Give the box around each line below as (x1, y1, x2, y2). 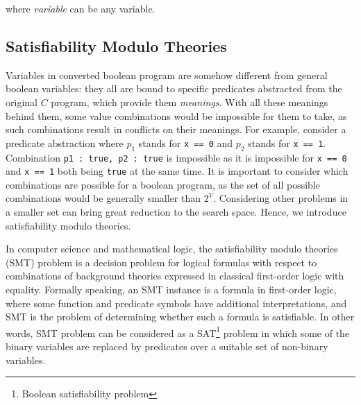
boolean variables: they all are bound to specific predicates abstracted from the (6, 81, 342, 96)
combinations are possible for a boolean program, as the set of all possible (6, 177, 320, 191)
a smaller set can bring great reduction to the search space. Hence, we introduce (6, 205, 346, 219)
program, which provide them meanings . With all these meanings (51, 94, 328, 109)
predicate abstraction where (6, 135, 124, 150)
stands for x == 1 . (248, 135, 326, 150)
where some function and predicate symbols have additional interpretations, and (6, 295, 347, 310)
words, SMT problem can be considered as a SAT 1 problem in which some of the (6, 323, 350, 340)
